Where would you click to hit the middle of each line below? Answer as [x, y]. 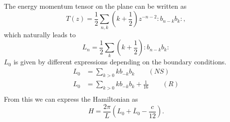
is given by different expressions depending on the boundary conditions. [120, 62]
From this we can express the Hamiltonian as [71, 99]
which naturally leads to [40, 34]
